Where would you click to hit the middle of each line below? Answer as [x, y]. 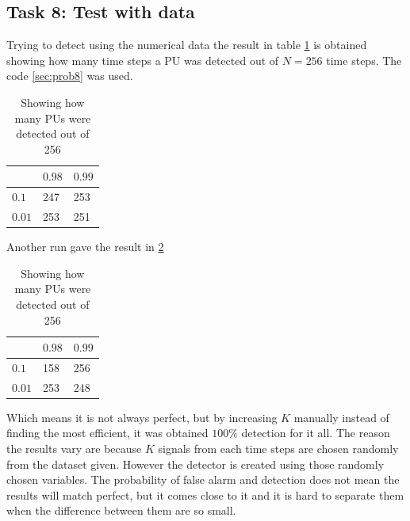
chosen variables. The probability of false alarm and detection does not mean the [203, 479]
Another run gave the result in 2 [85, 247]
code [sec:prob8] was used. [70, 76]
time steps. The [364, 60]
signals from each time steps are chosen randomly [278, 449]
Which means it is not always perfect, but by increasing [142, 417]
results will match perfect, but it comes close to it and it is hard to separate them [205, 494]
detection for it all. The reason [316, 433]
